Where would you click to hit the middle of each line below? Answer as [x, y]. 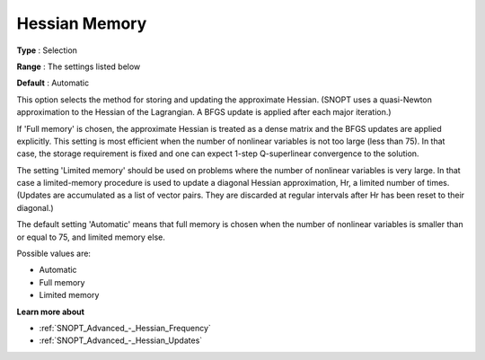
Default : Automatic [53, 83]
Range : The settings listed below [79, 66]
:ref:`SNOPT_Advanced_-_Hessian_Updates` [121, 340]
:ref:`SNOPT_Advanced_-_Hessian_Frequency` [125, 328]
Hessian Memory [82, 23]
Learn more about [51, 312]
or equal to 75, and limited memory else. [91, 237]
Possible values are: [54, 254]
